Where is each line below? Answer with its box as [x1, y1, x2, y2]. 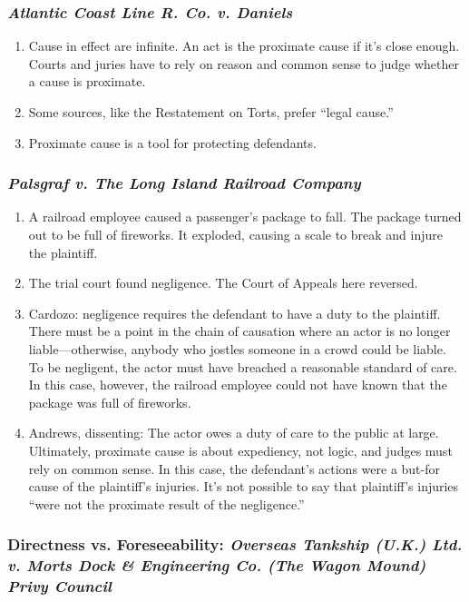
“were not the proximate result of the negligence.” [28, 494, 305, 513]
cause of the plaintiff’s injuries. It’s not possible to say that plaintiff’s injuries [28, 477, 459, 496]
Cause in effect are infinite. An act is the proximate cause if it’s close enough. [28, 36, 460, 55]
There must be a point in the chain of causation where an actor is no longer [28, 321, 451, 340]
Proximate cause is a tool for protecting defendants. [28, 133, 317, 152]
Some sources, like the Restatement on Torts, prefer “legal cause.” [28, 103, 394, 121]
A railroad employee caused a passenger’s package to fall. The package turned [28, 207, 462, 226]
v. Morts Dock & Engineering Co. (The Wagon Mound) [7, 554, 426, 577]
